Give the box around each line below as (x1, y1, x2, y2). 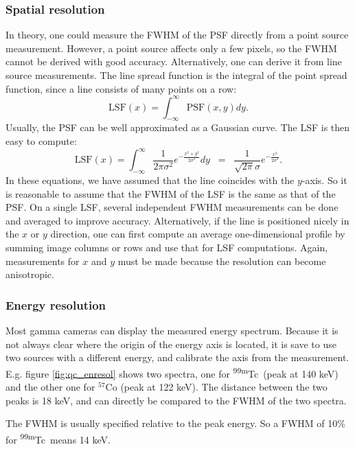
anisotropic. (5, 267, 54, 281)
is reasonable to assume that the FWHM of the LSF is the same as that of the (5, 186, 336, 200)
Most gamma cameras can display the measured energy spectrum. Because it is (5, 323, 339, 337)
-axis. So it (301, 172, 347, 187)
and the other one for (5, 379, 95, 393)
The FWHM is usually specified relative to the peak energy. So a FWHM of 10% (5, 416, 345, 430)
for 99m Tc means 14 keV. (5, 430, 111, 446)
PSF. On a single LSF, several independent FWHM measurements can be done (5, 200, 339, 214)
